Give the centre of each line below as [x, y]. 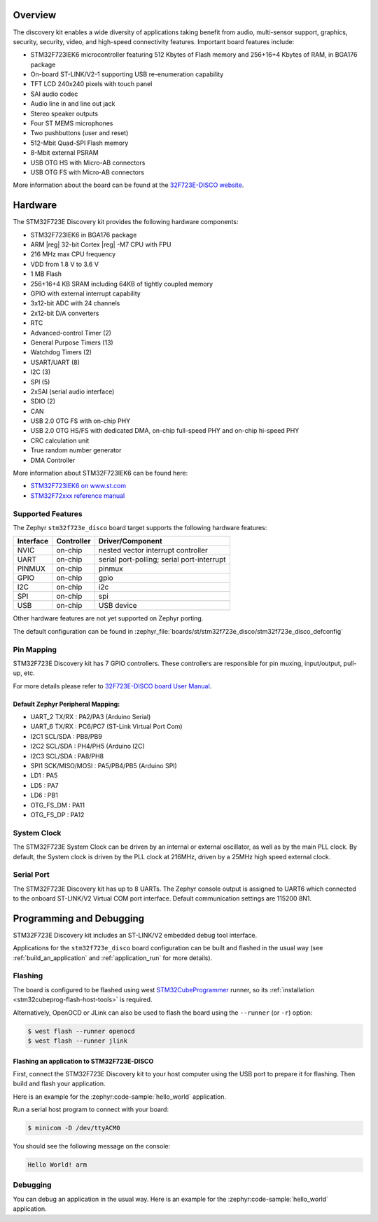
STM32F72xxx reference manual [78, 495]
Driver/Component [130, 541]
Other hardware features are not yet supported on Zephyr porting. [108, 618]
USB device [118, 606]
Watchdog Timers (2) [61, 352]
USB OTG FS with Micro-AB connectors [87, 172]
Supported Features [48, 513]
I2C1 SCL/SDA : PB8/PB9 [66, 736]
